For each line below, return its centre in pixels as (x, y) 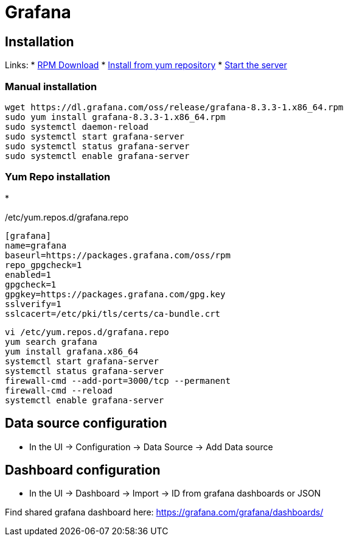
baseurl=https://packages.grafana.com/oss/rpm (118, 255)
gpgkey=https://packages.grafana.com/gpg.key (115, 294)
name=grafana (36, 245)
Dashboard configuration (83, 470)
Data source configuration (86, 423)
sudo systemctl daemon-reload (77, 126)
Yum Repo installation (58, 177)
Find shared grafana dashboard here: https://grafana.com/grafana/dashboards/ (164, 512)
